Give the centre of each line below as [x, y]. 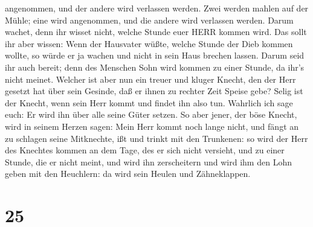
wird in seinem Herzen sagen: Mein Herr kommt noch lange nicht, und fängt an [152, 126]
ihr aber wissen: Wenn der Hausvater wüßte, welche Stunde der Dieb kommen [149, 43]
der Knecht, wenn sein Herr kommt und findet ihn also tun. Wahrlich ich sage [149, 102]
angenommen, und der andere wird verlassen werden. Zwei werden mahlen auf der [157, 8]
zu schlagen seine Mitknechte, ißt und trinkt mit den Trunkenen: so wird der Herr [156, 138]
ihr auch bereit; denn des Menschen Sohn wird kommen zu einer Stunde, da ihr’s [155, 67]
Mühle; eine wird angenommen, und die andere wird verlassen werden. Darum [149, 20]
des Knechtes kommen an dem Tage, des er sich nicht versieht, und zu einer [145, 150]
